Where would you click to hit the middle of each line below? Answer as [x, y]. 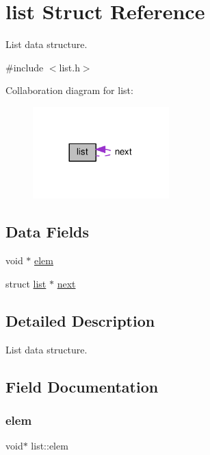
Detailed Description [80, 320]
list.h [69, 67]
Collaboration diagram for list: [69, 90]
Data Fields [48, 232]
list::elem [50, 446]
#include [25, 67]
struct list [26, 283]
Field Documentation [82, 386]
